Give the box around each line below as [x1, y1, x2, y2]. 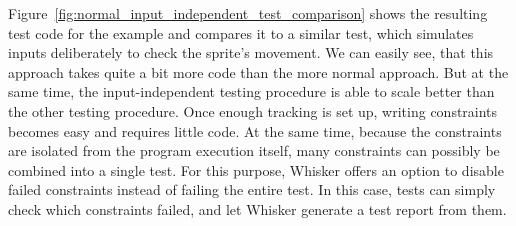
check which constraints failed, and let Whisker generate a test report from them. [8, 198, 507, 219]
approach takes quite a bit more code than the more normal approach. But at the [8, 61, 509, 82]
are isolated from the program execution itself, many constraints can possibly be [8, 140, 500, 161]
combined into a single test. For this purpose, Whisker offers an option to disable [8, 159, 504, 180]
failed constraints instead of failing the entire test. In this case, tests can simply [8, 179, 496, 200]
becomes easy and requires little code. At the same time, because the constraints [8, 120, 502, 141]
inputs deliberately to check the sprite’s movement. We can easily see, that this [8, 42, 494, 63]
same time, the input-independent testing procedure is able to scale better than [8, 81, 495, 102]
